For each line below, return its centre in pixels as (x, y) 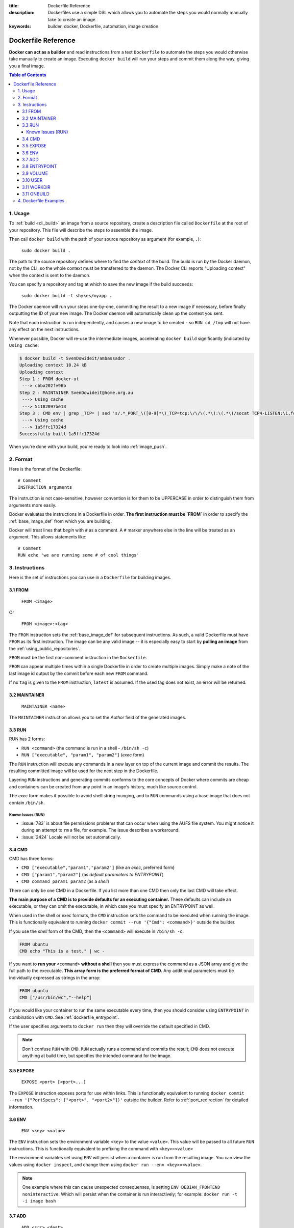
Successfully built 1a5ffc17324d (60, 434)
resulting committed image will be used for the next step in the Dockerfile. (84, 771)
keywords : (20, 27)
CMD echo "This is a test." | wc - (62, 951)
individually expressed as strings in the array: (55, 977)
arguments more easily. (33, 505)
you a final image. (27, 66)
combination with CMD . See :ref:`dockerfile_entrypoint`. (64, 1017)
